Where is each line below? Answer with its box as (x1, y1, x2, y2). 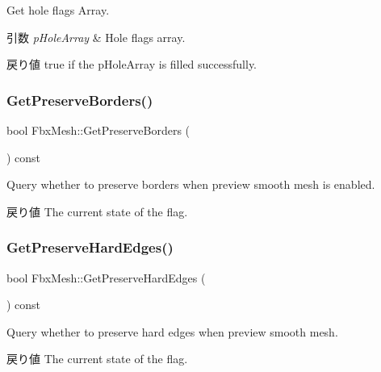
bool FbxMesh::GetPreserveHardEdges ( (6, 269, 206, 286)
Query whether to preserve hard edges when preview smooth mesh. (6, 323, 338, 340)
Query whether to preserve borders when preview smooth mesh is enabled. (6, 176, 375, 193)
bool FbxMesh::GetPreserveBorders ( (6, 122, 190, 138)
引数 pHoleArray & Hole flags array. (6, 28, 186, 45)
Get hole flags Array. (6, 2, 110, 18)
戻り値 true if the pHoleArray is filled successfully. (6, 56, 257, 73)
